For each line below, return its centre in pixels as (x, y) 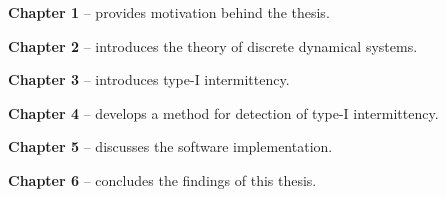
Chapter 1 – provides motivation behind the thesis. (169, 12)
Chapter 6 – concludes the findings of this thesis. (162, 179)
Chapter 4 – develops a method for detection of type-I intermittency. (223, 112)
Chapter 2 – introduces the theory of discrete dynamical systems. (213, 45)
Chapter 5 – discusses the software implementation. (170, 146)
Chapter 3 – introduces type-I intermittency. (149, 79)
